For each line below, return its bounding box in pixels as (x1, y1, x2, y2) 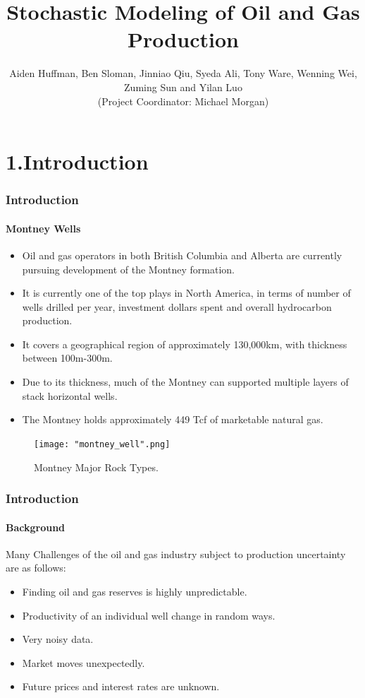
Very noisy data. (22, 632, 94, 646)
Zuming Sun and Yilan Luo (124, 79, 242, 94)
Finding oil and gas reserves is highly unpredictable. (22, 584, 247, 598)
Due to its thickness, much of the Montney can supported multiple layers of (22, 374, 349, 389)
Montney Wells (6, 220, 81, 235)
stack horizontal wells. (22, 388, 118, 403)
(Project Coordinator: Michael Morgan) (97, 93, 269, 108)
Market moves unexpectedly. (22, 655, 145, 670)
